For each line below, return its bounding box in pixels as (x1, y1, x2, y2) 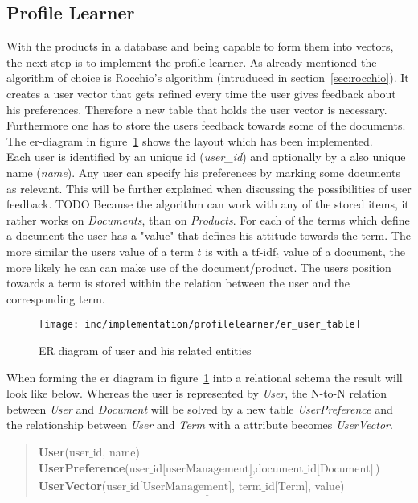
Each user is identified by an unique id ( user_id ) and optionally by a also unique (6, 148, 406, 165)
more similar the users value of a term (6, 242, 194, 259)
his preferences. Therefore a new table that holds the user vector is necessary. (6, 101, 387, 118)
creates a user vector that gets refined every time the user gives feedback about (6, 85, 396, 101)
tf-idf (251, 246, 277, 258)
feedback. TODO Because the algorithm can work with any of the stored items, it (6, 196, 409, 212)
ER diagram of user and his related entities (39, 341, 252, 358)
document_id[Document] (255, 464, 374, 476)
